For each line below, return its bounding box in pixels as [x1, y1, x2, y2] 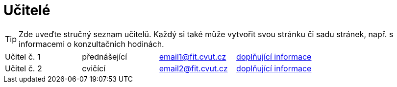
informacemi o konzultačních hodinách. [19, 39, 164, 49]
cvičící [82, 63, 106, 73]
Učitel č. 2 [5, 63, 42, 73]
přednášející [82, 51, 127, 62]
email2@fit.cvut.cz [159, 63, 228, 73]
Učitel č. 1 [5, 51, 41, 62]
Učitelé [3, 2, 50, 19]
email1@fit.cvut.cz [159, 51, 226, 62]
